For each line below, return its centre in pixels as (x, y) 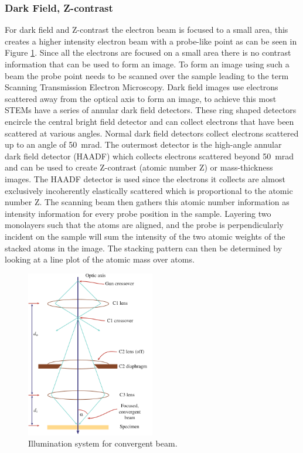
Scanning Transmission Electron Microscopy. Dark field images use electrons (142, 87)
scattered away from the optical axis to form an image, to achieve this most (141, 98)
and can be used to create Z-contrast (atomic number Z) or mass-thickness (139, 167)
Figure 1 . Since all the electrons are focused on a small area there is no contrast (148, 52)
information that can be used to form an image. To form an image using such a (147, 64)
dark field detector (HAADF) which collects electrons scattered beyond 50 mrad (149, 156)
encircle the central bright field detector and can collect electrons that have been (149, 121)
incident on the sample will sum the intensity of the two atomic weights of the (145, 236)
